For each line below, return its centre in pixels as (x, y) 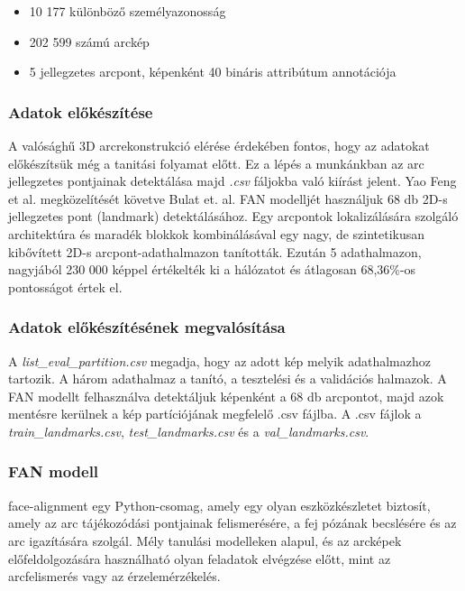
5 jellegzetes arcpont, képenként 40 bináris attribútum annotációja (213, 72)
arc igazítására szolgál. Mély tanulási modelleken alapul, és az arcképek (205, 540)
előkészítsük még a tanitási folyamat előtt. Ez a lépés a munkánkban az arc (216, 163)
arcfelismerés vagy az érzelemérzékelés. (114, 576)
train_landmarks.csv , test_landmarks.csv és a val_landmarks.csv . (189, 431)
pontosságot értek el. (65, 286)
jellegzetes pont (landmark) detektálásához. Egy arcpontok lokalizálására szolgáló (233, 216)
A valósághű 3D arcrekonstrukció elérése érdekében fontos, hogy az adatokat (219, 145)
